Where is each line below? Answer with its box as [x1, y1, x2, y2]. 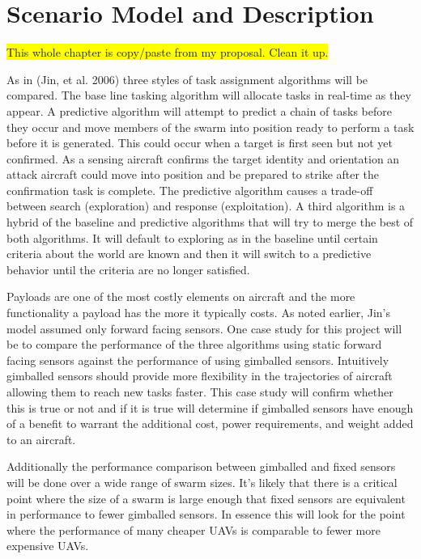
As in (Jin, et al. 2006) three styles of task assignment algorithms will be [6, 70, 368, 87]
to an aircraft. [6, 430, 76, 447]
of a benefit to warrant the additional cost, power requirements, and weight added [6, 415, 414, 432]
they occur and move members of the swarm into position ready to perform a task [6, 118, 415, 135]
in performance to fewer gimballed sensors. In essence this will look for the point [6, 506, 406, 523]
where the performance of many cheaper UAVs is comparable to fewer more [6, 521, 381, 538]
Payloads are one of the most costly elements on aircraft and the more [6, 288, 355, 305]
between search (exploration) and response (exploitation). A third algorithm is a [6, 197, 406, 214]
